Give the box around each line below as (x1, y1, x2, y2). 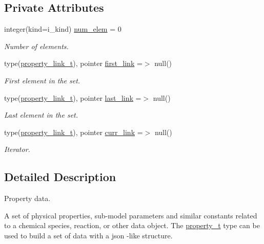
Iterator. (4, 144, 30, 154)
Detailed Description (4, 169, 116, 185)
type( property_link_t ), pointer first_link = (4, 58, 143, 69)
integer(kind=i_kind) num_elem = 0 (4, 24, 121, 34)
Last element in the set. (4, 109, 78, 120)
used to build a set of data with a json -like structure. (4, 230, 173, 240)
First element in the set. (4, 75, 80, 85)
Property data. (4, 193, 51, 204)
